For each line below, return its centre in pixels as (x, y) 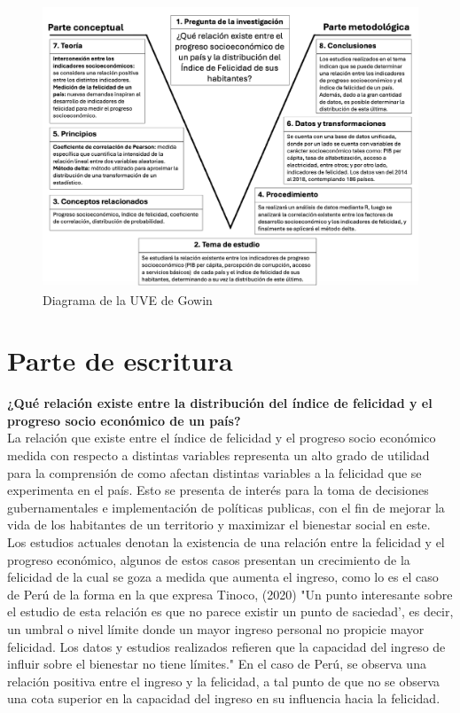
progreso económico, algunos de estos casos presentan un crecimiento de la (209, 559)
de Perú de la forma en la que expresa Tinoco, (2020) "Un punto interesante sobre (230, 594)
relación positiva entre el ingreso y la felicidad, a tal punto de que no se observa (224, 681)
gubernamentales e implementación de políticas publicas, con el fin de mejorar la (226, 507)
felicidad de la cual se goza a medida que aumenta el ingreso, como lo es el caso (223, 577)
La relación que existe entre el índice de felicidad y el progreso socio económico (222, 438)
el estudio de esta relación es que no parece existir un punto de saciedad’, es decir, (230, 611)
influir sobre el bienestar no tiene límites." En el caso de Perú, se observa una (217, 664)
